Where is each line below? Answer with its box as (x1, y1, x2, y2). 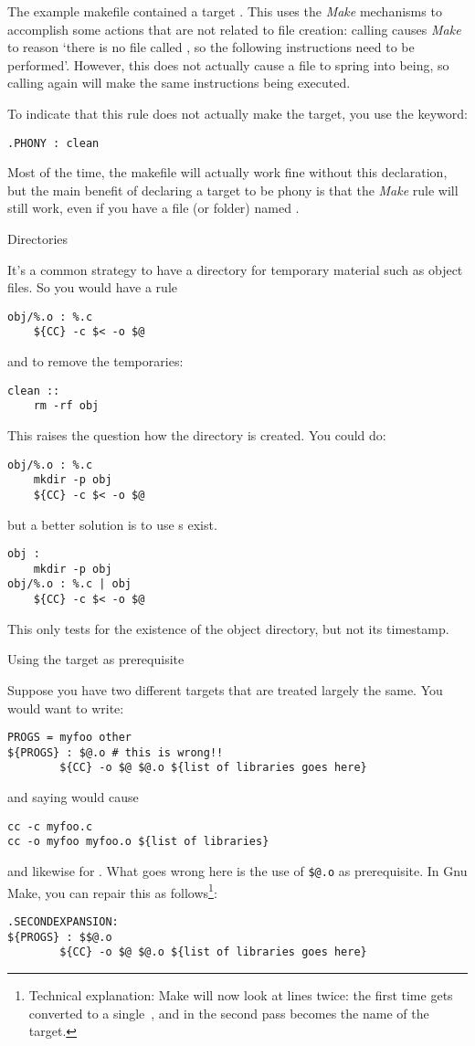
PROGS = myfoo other (7, 731, 132, 745)
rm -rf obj (33, 399, 100, 413)
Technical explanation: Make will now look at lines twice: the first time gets (28, 985, 453, 1004)
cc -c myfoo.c (7, 819, 93, 833)
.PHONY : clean (7, 136, 100, 150)
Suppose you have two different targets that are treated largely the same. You (7, 680, 443, 699)
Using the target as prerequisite (7, 650, 185, 669)
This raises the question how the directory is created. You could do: (7, 426, 386, 444)
